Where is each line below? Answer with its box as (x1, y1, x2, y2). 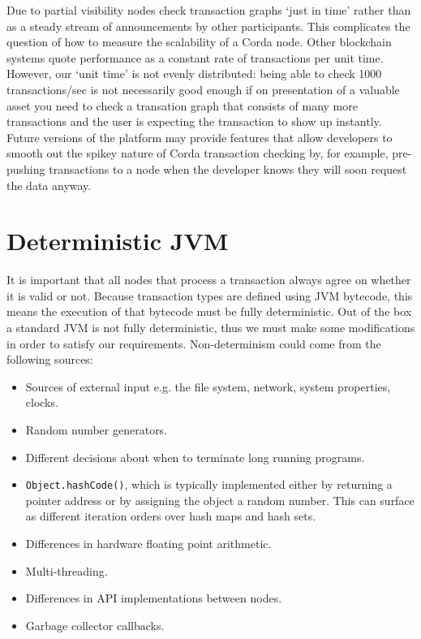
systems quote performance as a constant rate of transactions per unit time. (6, 49, 384, 66)
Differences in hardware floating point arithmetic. (25, 535, 272, 552)
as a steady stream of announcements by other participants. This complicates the (6, 17, 410, 34)
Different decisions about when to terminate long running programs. (25, 448, 365, 465)
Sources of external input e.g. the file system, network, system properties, (25, 378, 391, 395)
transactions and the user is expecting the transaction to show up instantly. (6, 113, 382, 130)
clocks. (25, 394, 58, 411)
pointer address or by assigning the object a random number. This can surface (25, 491, 415, 508)
